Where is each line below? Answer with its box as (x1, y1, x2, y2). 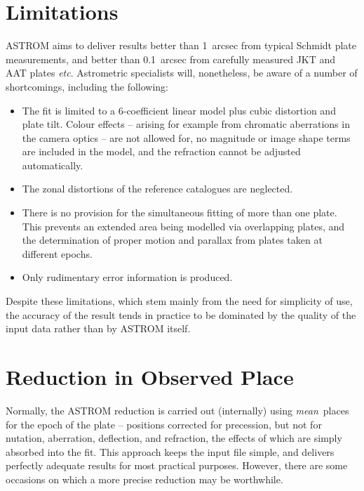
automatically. (22, 157, 83, 172)
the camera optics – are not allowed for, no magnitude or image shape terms (22, 130, 351, 145)
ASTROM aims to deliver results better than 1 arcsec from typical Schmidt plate (6, 38, 357, 53)
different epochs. (22, 246, 93, 261)
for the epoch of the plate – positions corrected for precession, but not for (6, 417, 322, 431)
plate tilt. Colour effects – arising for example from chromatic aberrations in (22, 117, 350, 131)
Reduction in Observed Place (6, 362, 294, 391)
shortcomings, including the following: (6, 79, 169, 93)
